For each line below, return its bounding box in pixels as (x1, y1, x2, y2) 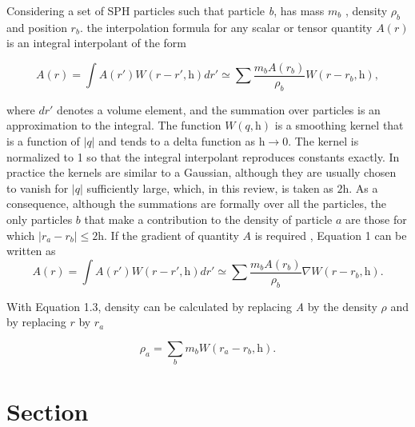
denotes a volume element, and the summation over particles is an (57, 101, 381, 118)
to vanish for (6, 179, 69, 196)
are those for (345, 211, 407, 227)
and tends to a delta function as (98, 133, 255, 150)
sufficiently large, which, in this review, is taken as (86, 179, 333, 196)
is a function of (6, 133, 80, 150)
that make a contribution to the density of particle (84, 211, 333, 227)
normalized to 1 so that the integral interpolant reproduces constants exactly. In (6, 148, 400, 165)
